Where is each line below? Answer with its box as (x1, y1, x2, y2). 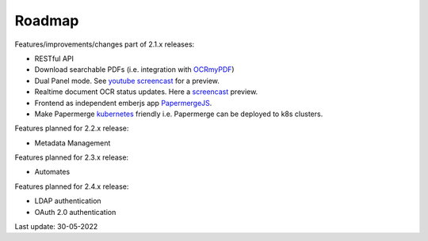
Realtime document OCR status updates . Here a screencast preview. (34, 87, 258, 96)
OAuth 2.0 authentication (34, 207, 117, 217)
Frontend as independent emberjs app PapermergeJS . (34, 98, 212, 107)
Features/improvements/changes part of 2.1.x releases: (14, 40, 195, 49)
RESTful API (34, 54, 75, 63)
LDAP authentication (34, 196, 102, 205)
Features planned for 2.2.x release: (14, 123, 129, 134)
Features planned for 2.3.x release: (14, 153, 129, 162)
